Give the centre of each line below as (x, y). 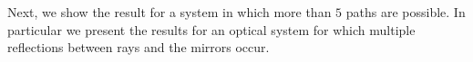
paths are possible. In (406, 12)
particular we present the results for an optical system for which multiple (211, 29)
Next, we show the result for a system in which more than (170, 12)
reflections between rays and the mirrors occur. (139, 47)
